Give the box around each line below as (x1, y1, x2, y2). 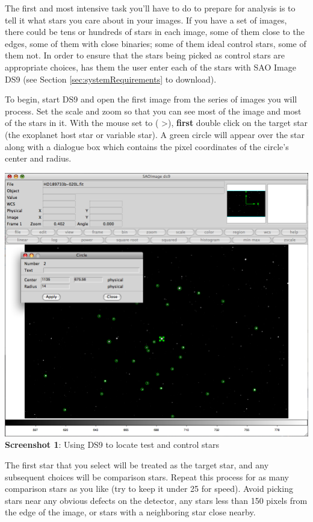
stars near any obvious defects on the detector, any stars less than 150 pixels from (5, 494, 308, 506)
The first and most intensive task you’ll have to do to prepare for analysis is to (5, 2, 296, 14)
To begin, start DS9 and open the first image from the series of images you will (5, 93, 297, 105)
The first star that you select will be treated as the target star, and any (5, 459, 269, 471)
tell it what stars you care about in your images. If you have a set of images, (5, 13, 287, 26)
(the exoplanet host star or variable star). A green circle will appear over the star (5, 128, 305, 140)
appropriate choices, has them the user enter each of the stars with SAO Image (5, 60, 296, 73)
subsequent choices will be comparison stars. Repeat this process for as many (5, 470, 290, 483)
